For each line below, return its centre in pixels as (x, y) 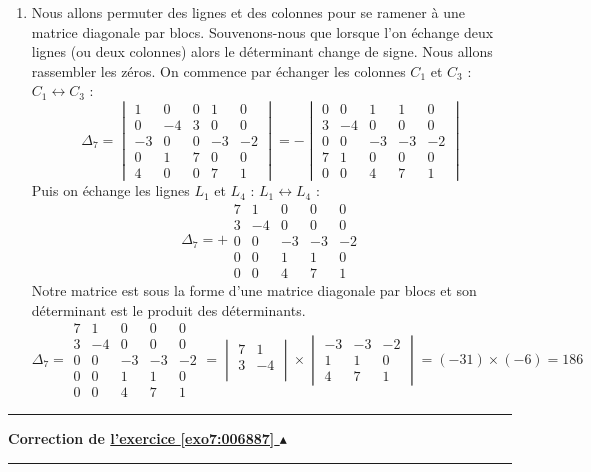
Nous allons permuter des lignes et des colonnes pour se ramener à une (248, 12)
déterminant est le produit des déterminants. (168, 309)
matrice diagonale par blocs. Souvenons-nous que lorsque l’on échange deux (262, 31)
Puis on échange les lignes (110, 190)
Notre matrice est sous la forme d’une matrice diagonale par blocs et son (254, 290)
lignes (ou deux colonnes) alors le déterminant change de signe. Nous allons (262, 51)
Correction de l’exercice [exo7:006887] (141, 438)
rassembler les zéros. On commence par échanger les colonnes (218, 70)
